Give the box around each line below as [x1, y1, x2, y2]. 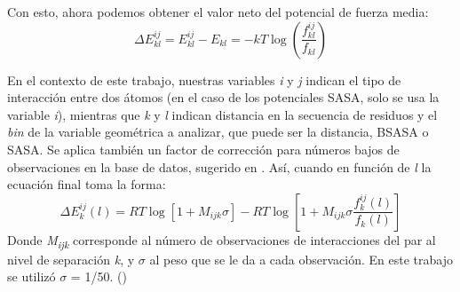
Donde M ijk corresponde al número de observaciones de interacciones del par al [7, 230, 436, 251]
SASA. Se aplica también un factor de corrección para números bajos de [7, 139, 400, 158]
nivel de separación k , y [7, 249, 135, 268]
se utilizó [7, 267, 56, 286]
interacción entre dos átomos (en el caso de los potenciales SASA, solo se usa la [7, 88, 440, 107]
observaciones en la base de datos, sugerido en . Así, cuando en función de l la [7, 157, 432, 176]
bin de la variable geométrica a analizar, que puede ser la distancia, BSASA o [7, 122, 429, 141]
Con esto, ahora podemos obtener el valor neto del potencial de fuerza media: [7, 3, 429, 20]
